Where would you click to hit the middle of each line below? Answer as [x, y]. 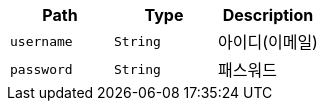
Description [268, 15]
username [41, 41]
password [41, 69]
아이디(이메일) [267, 42]
